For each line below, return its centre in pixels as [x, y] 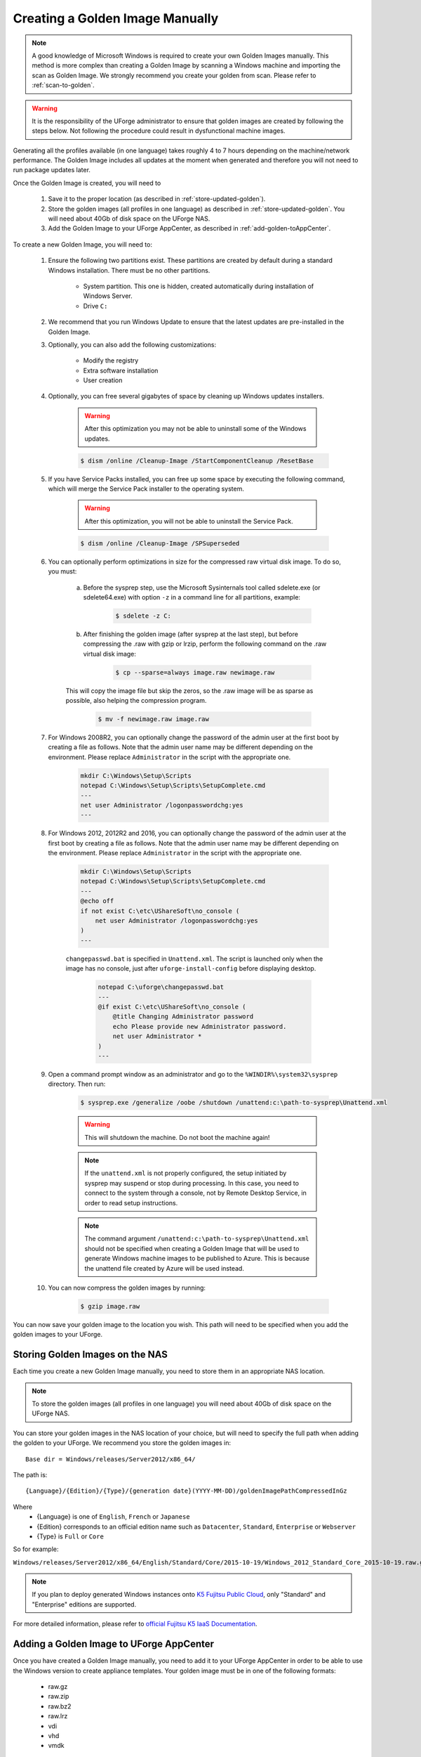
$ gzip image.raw [110, 1306]
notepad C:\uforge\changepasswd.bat [161, 987]
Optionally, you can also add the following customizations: [132, 344]
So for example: [36, 1549]
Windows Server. [108, 296]
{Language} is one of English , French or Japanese [113, 1517]
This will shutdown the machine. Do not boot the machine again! [177, 1137]
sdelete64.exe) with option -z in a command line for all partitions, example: [192, 597]
